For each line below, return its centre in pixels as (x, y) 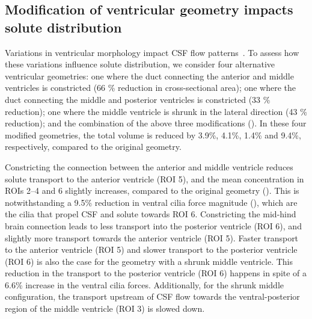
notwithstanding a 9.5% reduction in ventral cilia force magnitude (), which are (151, 202)
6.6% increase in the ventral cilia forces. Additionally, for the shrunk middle (145, 284)
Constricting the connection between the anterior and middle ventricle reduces (149, 166)
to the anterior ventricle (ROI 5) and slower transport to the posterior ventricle (151, 249)
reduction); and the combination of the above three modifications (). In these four (156, 123)
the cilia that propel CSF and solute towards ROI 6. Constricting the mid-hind (151, 214)
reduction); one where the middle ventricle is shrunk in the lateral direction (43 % (156, 111)
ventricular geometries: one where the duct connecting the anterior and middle (149, 76)
